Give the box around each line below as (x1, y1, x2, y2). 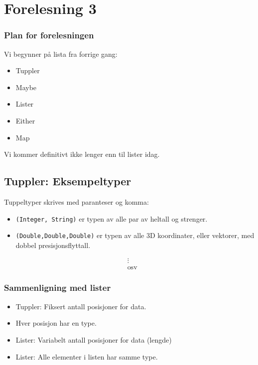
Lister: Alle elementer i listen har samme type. (15, 351, 158, 362)
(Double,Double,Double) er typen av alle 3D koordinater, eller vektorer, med (15, 230, 255, 241)
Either (15, 115, 35, 125)
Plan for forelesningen (4, 29, 94, 41)
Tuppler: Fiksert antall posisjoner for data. (15, 301, 146, 311)
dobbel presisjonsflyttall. (15, 240, 91, 250)
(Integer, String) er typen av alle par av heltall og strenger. (15, 213, 208, 224)
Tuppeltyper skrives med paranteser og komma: (4, 196, 149, 207)
